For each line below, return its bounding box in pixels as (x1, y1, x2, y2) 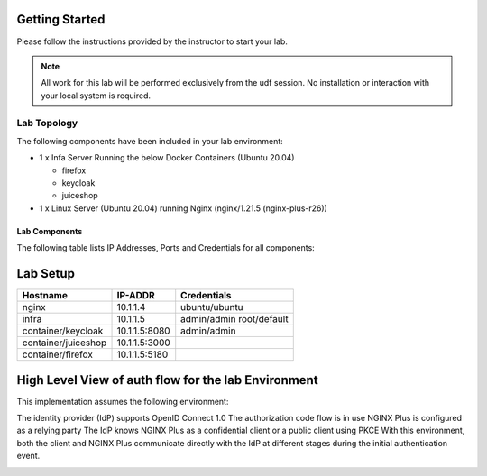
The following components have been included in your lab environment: (16, 135, 283, 146)
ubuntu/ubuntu (180, 301, 243, 314)
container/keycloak (22, 325, 104, 337)
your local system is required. (41, 90, 152, 101)
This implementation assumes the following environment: (16, 396, 229, 407)
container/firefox (22, 348, 94, 361)
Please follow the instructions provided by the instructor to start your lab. (16, 36, 289, 47)
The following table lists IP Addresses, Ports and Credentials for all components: (16, 243, 315, 253)
